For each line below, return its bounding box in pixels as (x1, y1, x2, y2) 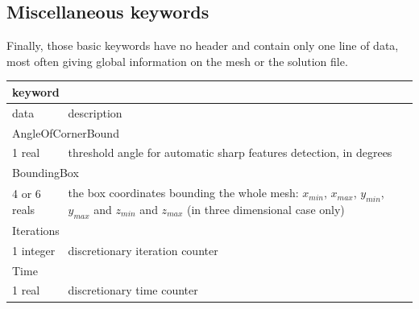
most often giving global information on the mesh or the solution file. (6, 52, 348, 69)
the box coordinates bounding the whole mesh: (68, 184, 299, 201)
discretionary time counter (68, 282, 198, 299)
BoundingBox (12, 164, 79, 181)
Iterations (12, 221, 60, 238)
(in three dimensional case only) (186, 200, 345, 217)
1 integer (12, 241, 56, 258)
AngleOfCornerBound (12, 124, 119, 141)
